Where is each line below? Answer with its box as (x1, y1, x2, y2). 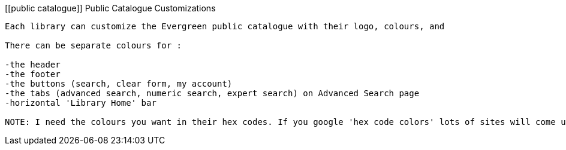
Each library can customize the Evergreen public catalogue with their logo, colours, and (5, 22, 445, 31)
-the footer (5, 69, 61, 79)
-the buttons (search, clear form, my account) (5, 79, 233, 88)
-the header (5, 60, 61, 69)
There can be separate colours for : (5, 41, 182, 50)
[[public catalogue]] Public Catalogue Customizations (5, 3, 216, 13)
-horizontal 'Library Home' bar (5, 98, 156, 108)
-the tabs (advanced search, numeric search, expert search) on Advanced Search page (5, 88, 420, 98)
